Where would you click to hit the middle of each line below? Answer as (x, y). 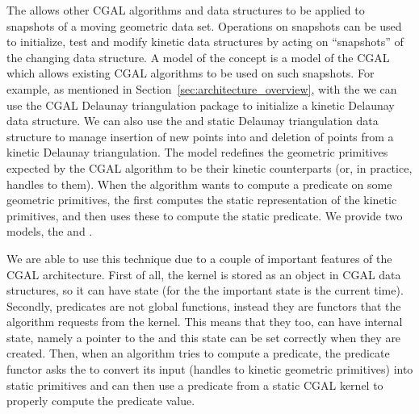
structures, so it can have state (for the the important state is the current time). (205, 290)
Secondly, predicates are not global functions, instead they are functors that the (204, 305)
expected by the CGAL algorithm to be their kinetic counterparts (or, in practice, (209, 167)
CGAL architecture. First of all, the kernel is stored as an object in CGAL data (204, 274)
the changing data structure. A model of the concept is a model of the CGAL (198, 57)
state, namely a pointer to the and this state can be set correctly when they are (204, 337)
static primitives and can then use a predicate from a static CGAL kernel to (195, 385)
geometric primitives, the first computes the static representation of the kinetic (202, 200)
